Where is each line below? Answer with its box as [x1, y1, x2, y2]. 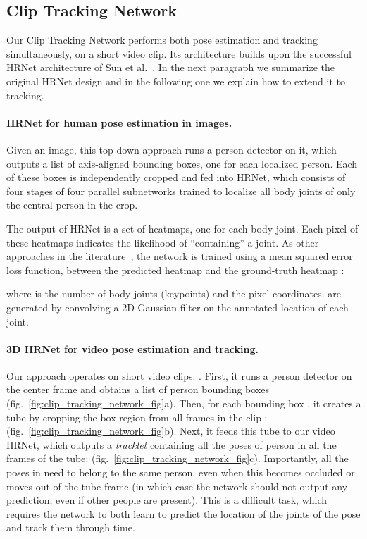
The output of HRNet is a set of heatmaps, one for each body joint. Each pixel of [6, 221, 359, 235]
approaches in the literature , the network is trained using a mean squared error [6, 249, 353, 264]
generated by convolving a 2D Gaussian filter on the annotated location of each [6, 299, 349, 314]
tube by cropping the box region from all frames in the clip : [6, 409, 268, 424]
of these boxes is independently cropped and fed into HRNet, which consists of [6, 170, 346, 185]
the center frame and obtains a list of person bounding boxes [6, 382, 270, 397]
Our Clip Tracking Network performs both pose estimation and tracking [6, 32, 318, 47]
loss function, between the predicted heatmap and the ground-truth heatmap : [6, 262, 344, 277]
